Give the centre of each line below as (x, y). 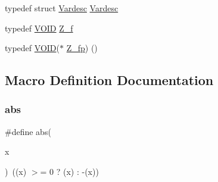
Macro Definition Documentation (109, 80)
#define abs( (28, 131)
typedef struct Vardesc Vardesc (62, 8)
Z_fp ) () (82, 48)
